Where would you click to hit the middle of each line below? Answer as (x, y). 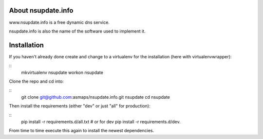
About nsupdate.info (41, 10)
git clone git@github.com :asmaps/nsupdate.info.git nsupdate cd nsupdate (96, 97)
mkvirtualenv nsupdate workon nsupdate (62, 72)
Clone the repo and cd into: (37, 81)
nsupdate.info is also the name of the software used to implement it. (77, 31)
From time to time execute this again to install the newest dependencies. (82, 131)
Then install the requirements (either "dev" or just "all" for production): (80, 106)
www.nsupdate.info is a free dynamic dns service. (59, 22)
